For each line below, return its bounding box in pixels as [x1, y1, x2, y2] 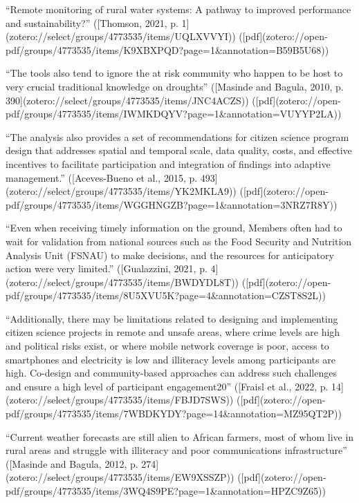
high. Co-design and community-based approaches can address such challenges [6, 366, 337, 380]
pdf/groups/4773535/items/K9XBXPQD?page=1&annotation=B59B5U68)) [6, 42, 329, 57]
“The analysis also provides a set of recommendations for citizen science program [6, 129, 349, 144]
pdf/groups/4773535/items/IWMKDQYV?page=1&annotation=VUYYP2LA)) [6, 106, 342, 121]
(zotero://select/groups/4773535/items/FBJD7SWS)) [6, 392, 234, 407]
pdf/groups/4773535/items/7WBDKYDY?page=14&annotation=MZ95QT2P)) [6, 406, 342, 421]
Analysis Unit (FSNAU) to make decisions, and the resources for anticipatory [6, 247, 334, 262]
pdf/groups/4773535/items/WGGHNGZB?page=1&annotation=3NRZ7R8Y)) [6, 197, 338, 211]
